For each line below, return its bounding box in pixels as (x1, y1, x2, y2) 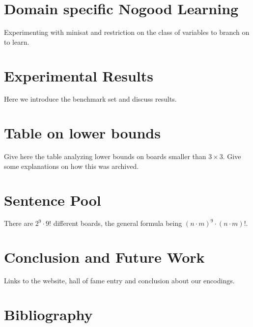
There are (4, 218, 33, 228)
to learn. (4, 36, 29, 47)
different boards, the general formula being (53, 218, 182, 228)
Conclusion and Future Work (4, 247, 205, 267)
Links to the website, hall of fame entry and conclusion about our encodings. (4, 275, 235, 286)
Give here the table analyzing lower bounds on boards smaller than (4, 151, 206, 162)
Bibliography (4, 304, 93, 324)
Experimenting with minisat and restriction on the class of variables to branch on (4, 27, 250, 37)
